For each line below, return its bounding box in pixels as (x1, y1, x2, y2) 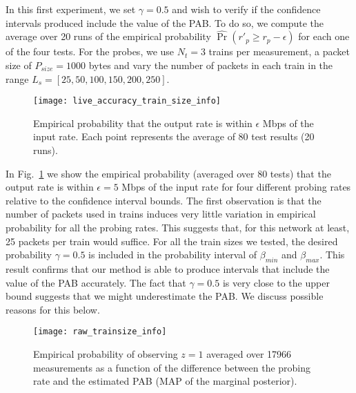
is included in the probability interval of (88, 247, 257, 262)
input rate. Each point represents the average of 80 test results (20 (33, 129, 315, 144)
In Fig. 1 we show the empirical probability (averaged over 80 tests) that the (6, 166, 331, 180)
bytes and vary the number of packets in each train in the (88, 58, 333, 72)
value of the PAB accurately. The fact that (6, 275, 186, 289)
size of (6, 58, 32, 72)
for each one (298, 29, 350, 44)
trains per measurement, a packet (208, 44, 350, 59)
